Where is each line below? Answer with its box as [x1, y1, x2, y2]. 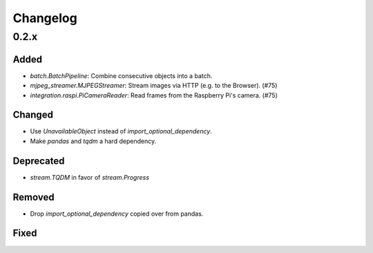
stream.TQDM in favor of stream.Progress [30, 173, 150, 181]
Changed [12, 109, 53, 121]
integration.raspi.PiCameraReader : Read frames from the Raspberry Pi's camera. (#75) [30, 91, 278, 100]
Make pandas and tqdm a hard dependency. [30, 137, 157, 145]
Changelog [12, 10, 77, 26]
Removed [12, 191, 55, 203]
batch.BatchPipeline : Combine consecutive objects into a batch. [30, 71, 213, 79]
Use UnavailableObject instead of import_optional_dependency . [30, 127, 212, 135]
